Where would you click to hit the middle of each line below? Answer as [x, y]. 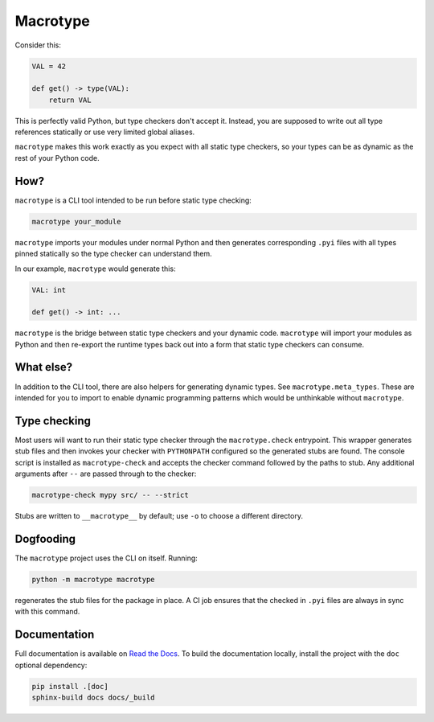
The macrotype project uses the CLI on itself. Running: [106, 558]
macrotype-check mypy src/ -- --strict [110, 495]
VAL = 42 [49, 66]
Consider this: [38, 45]
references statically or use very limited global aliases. [105, 132]
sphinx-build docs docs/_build [94, 697]
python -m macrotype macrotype [94, 579]
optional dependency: [51, 665]
